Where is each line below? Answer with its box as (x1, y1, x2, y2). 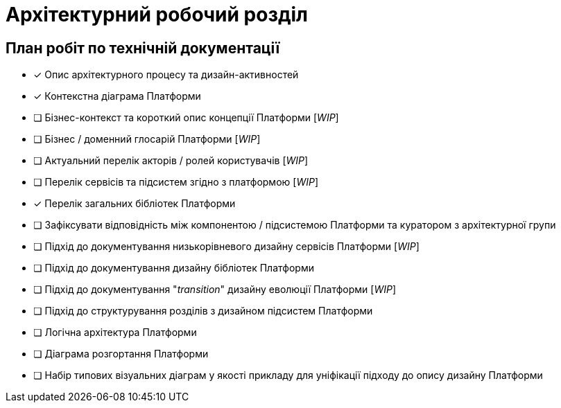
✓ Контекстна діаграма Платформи (33, 90, 201, 103)
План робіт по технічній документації (6, 39, 280, 57)
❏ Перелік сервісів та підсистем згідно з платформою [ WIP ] (33, 176, 318, 188)
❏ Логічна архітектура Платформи (33, 326, 197, 339)
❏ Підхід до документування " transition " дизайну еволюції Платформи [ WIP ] (33, 283, 397, 296)
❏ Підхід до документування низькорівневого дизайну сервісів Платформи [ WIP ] (33, 240, 420, 253)
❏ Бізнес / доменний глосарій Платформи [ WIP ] (33, 133, 261, 145)
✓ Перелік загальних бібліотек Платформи (33, 197, 236, 210)
